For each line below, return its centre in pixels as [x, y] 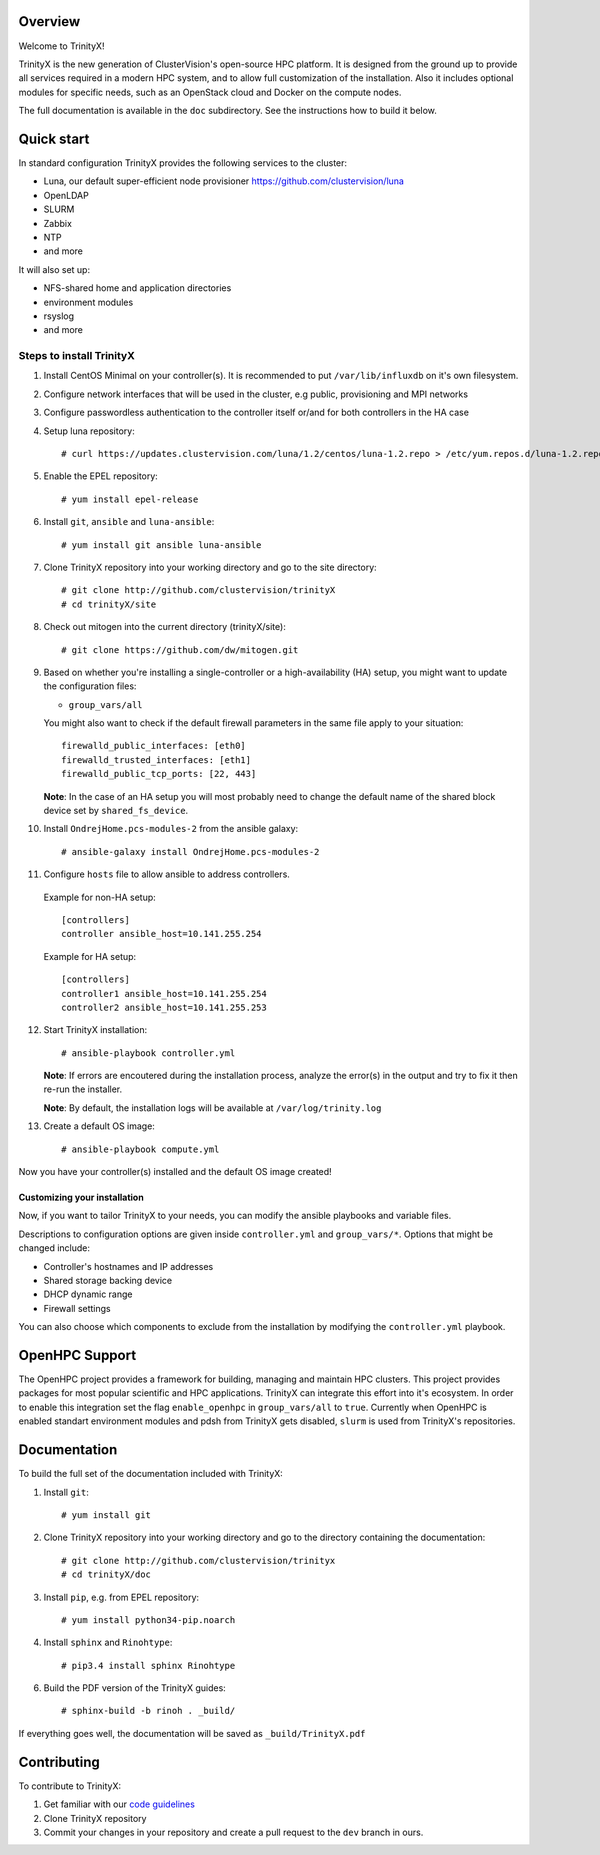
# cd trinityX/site [109, 604]
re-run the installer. [83, 1089]
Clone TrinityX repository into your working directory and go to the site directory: [210, 567]
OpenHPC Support [77, 1355]
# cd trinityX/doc [106, 1574]
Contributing [59, 1761]
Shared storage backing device [108, 1280]
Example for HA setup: [90, 956]
